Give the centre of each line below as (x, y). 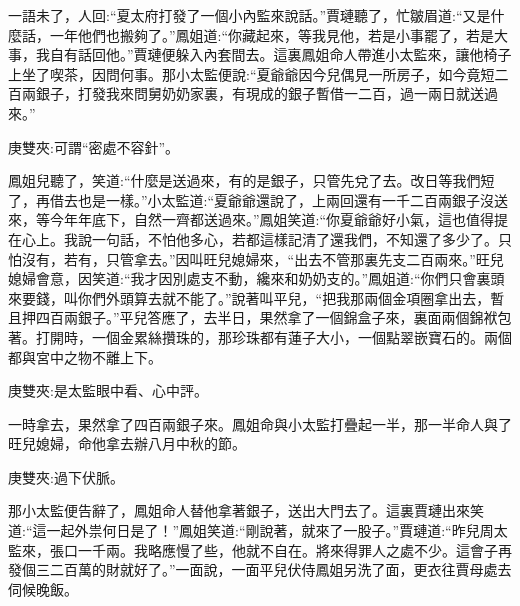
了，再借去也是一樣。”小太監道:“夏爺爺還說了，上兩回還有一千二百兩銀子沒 (251, 199)
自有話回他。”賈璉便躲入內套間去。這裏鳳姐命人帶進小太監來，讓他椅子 (280, 54)
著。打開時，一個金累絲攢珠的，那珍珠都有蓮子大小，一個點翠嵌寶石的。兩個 (260, 336)
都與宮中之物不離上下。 (85, 356)
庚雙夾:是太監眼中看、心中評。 (108, 390)
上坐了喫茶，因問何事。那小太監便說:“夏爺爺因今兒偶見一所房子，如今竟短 (251, 73)
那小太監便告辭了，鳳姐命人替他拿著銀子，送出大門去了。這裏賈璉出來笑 (246, 510)
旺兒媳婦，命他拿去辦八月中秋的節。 (127, 443)
